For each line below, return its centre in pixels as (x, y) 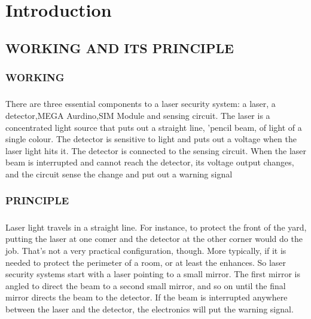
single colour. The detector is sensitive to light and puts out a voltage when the (151, 139)
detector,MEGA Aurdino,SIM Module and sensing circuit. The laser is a (138, 115)
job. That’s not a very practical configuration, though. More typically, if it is (146, 250)
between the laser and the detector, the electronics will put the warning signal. (150, 309)
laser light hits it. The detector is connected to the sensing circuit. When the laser (156, 150)
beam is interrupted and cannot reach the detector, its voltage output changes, (150, 162)
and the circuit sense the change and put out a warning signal (119, 174)
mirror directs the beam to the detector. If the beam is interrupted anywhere (147, 297)
